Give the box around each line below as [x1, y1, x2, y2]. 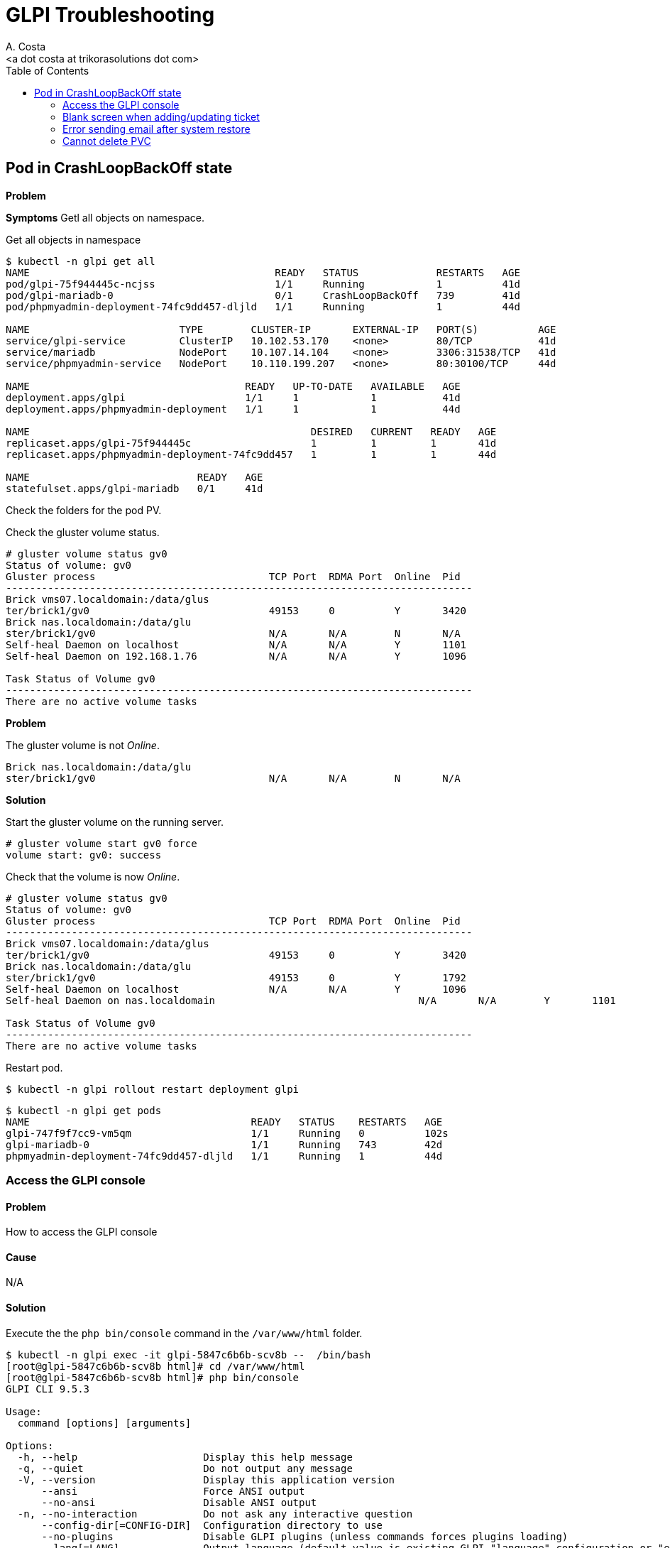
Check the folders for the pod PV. [6, 503, 162, 516]
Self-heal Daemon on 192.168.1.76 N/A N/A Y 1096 [6, 650, 467, 662]
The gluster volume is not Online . [6, 738, 160, 751]
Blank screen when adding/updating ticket [62, 110, 260, 123]
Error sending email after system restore [62, 122, 251, 135]
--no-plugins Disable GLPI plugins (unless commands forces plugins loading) [41, 1530, 569, 1542]
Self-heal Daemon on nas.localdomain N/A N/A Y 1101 [6, 994, 616, 1006]
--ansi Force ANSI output [41, 1485, 305, 1497]
